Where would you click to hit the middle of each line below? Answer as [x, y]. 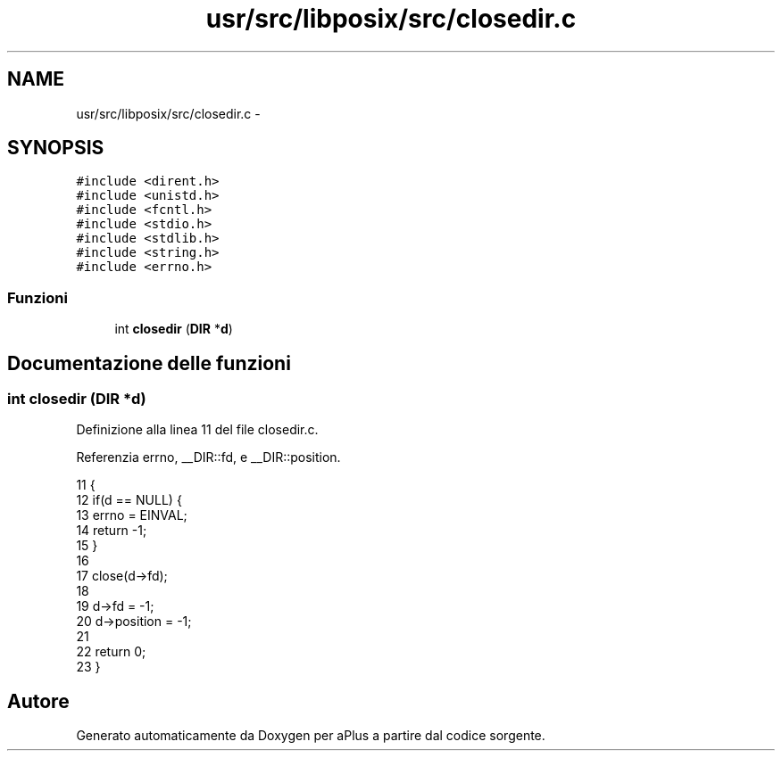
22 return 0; [111, 652]
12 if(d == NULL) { [129, 500]
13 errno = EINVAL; [132, 515]
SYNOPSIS [56, 148]
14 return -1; [112, 531]
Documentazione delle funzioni [149, 363]
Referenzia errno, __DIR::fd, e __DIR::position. [208, 457]
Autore [38, 701]
